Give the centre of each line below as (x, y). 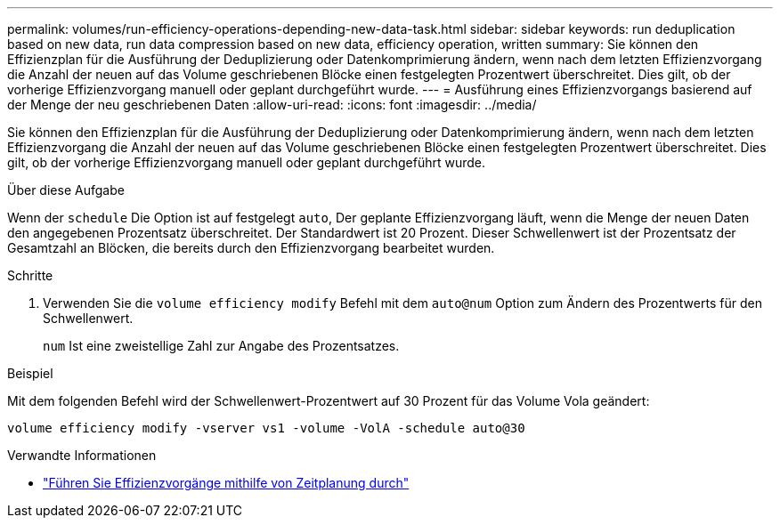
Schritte (30, 275)
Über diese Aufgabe (66, 190)
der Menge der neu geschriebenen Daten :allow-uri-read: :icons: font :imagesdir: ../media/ (272, 105)
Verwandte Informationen (82, 455)
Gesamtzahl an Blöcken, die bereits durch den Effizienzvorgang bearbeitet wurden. (251, 248)
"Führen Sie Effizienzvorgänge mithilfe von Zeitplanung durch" (226, 483)
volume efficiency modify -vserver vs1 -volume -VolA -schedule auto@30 (266, 428)
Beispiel (30, 373)
